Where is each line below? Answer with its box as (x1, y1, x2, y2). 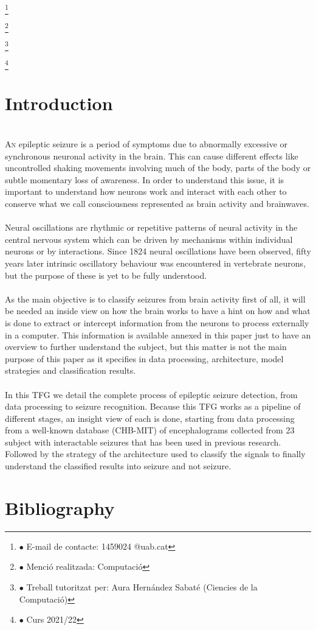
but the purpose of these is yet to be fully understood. (5, 268, 207, 281)
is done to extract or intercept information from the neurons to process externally (5, 316, 309, 329)
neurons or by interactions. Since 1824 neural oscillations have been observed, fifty (5, 245, 311, 257)
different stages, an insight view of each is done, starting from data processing (5, 411, 295, 424)
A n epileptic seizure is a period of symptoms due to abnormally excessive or (5, 138, 288, 150)
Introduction (5, 90, 113, 115)
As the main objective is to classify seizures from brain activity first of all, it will (5, 292, 306, 305)
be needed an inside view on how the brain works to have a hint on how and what (5, 304, 311, 317)
